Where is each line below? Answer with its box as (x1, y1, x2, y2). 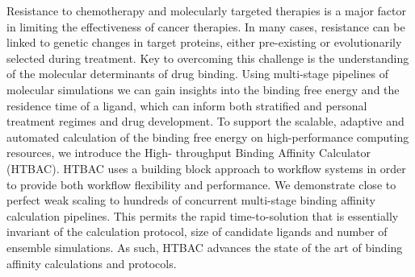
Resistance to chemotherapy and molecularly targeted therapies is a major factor (6, 2, 406, 19)
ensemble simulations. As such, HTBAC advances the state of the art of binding (6, 238, 403, 255)
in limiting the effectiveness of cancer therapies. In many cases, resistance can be (6, 18, 405, 35)
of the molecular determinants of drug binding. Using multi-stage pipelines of (6, 65, 388, 82)
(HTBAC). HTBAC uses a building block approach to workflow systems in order (6, 159, 406, 176)
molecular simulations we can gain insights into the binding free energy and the (6, 81, 400, 97)
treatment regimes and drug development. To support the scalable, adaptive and (6, 113, 405, 130)
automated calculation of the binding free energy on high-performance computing (6, 128, 409, 145)
